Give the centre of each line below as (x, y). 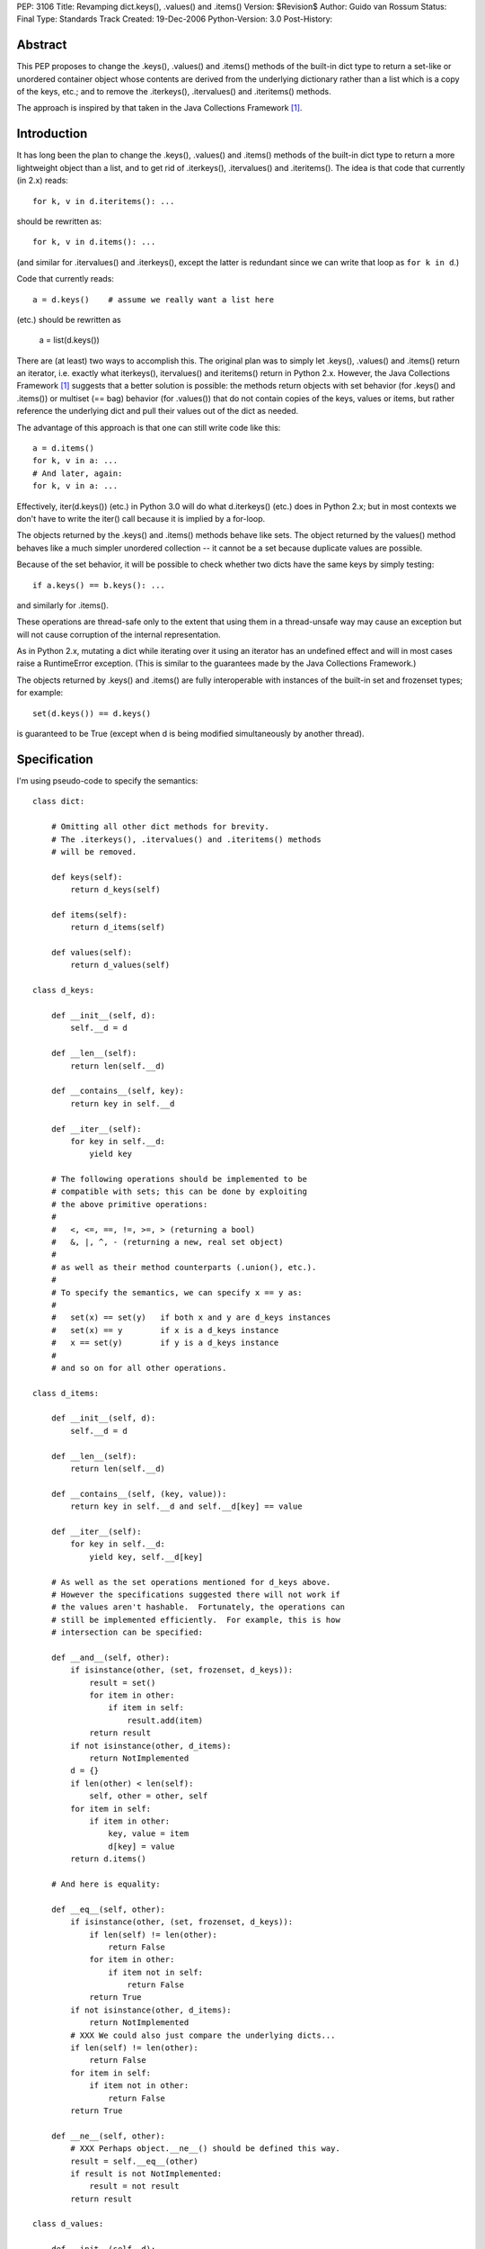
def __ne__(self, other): (108, 2136)
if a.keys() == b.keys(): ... (99, 585)
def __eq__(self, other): (108, 1909)
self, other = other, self (149, 1796)
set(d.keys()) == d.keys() (92, 713)
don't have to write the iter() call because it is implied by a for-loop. (141, 518)
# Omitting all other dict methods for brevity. (160, 827)
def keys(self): (87, 877)
